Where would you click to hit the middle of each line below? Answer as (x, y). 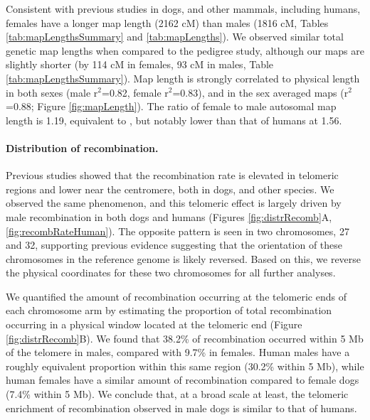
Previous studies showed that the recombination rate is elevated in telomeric (172, 175)
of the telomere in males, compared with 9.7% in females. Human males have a (178, 352)
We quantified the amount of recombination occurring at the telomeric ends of (176, 296)
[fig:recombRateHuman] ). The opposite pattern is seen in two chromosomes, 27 (178, 231)
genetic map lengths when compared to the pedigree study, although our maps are (185, 50)
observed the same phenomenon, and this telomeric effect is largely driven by (174, 203)
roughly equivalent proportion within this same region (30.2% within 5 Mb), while (185, 366)
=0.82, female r (135, 92)
